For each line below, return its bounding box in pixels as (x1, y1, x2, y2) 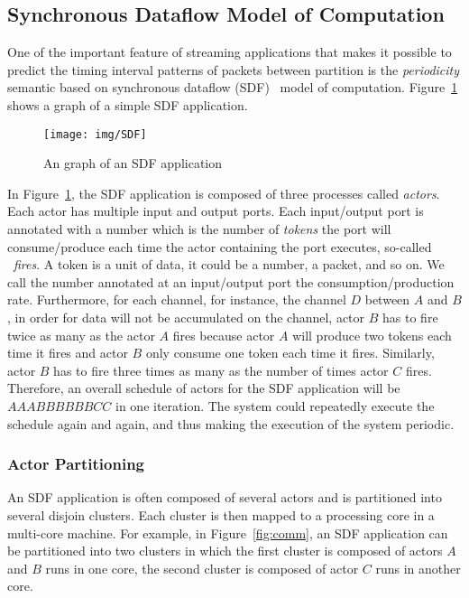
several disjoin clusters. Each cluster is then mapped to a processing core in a (7, 505, 435, 524)
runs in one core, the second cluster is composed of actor (45, 558, 359, 577)
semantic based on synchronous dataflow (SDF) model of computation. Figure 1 (7, 78, 458, 97)
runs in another (375, 558, 461, 577)
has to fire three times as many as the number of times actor (53, 360, 389, 379)
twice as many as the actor (7, 325, 155, 344)
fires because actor (172, 325, 275, 344)
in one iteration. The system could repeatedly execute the (115, 396, 435, 415)
